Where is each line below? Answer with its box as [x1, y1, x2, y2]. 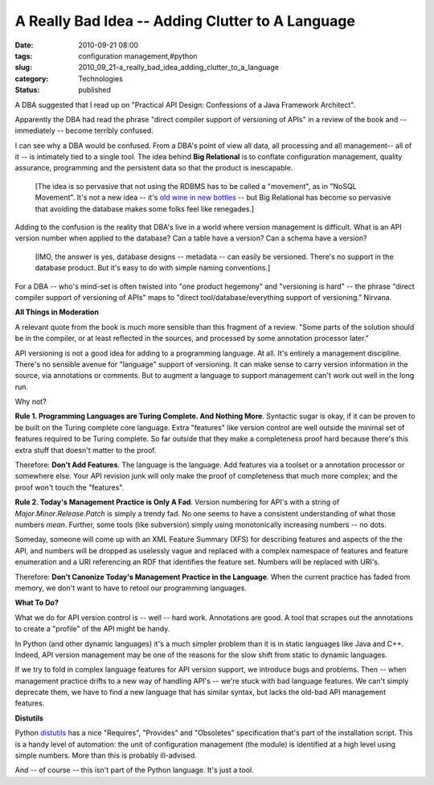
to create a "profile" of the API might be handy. [14, 624, 170, 634]
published [78, 85, 112, 95]
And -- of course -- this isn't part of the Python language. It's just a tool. [14, 765, 254, 775]
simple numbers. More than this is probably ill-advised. [14, 750, 197, 760]
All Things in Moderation [14, 307, 100, 317]
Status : [14, 85, 40, 95]
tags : [14, 51, 33, 60]
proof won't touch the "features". [14, 483, 125, 492]
